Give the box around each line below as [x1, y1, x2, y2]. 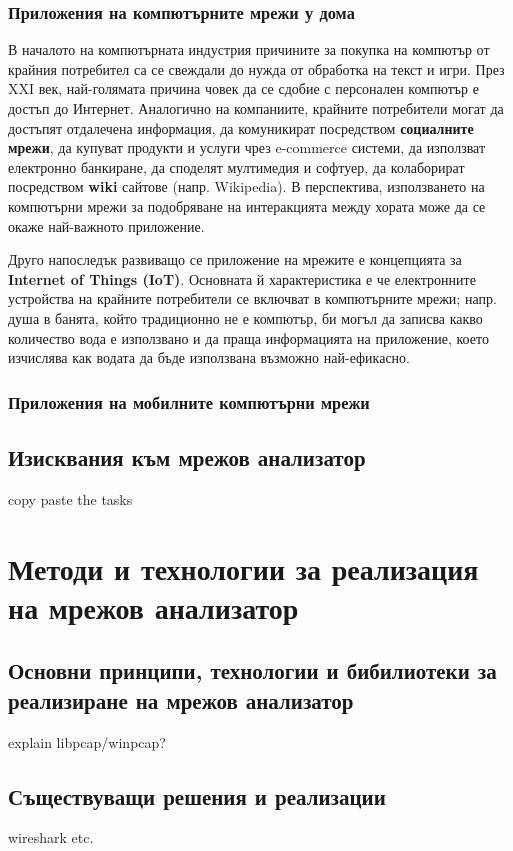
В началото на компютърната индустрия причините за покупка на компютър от [8, 39, 490, 60]
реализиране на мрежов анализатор [8, 684, 354, 715]
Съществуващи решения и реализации [8, 780, 386, 811]
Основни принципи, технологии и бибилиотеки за [8, 655, 497, 686]
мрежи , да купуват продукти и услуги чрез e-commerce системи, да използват [8, 137, 486, 158]
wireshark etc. [8, 827, 94, 848]
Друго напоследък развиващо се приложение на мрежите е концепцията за [8, 249, 462, 270]
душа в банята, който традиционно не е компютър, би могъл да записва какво [8, 307, 483, 328]
